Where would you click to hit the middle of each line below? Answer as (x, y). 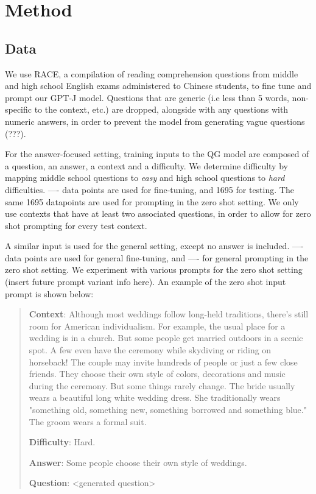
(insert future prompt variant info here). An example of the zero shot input (146, 282)
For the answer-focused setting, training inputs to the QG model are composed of (157, 154)
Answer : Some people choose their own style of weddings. (138, 462)
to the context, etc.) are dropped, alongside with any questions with (161, 109)
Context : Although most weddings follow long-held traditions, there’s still (169, 314)
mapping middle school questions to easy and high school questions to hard (145, 178)
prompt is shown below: (49, 293)
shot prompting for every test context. (76, 225)
